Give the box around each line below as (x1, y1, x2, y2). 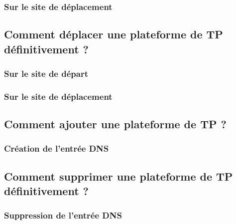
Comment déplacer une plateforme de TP (4, 26, 223, 42)
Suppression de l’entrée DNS (4, 209, 122, 222)
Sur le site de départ (4, 67, 88, 79)
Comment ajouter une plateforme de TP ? (4, 116, 227, 132)
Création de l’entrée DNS (4, 142, 109, 155)
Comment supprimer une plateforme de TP (4, 168, 233, 184)
